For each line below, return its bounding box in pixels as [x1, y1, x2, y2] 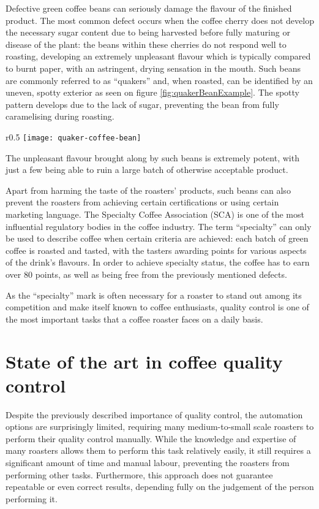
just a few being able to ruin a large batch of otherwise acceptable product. [6, 163, 288, 176]
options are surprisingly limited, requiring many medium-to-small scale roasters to [6, 420, 314, 433]
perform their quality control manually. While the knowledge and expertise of [6, 432, 296, 445]
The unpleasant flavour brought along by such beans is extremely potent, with [6, 151, 299, 164]
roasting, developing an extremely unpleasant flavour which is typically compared [6, 50, 311, 63]
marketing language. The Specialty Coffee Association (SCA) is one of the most [6, 207, 304, 220]
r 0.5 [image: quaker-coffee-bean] [6, 130, 141, 143]
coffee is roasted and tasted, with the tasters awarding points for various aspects [6, 243, 307, 256]
